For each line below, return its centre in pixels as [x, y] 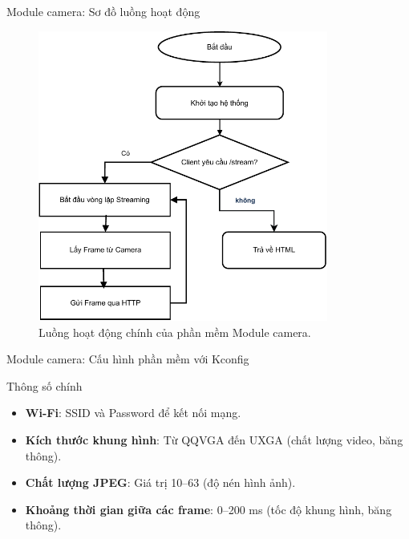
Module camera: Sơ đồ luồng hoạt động [103, 11]
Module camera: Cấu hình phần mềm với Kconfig [128, 359]
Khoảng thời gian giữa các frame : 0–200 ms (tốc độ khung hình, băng [209, 509]
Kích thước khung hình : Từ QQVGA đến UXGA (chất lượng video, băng [214, 440]
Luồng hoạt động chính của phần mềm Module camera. [175, 332]
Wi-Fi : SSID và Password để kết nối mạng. [133, 413]
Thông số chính [45, 385]
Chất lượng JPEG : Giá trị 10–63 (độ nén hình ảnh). [160, 482]
